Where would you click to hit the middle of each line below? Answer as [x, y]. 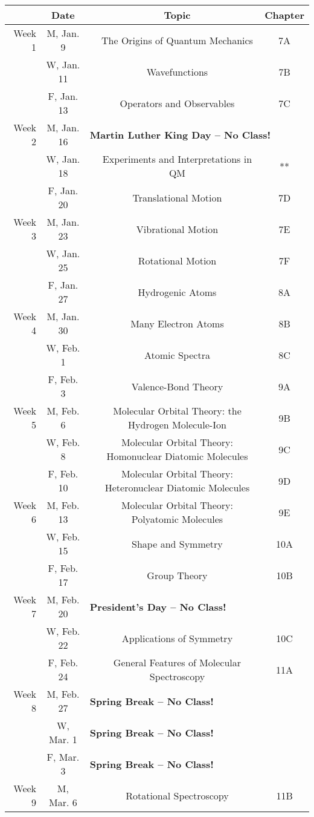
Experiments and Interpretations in [177, 159]
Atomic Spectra [177, 355]
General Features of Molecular [177, 662]
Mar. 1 [63, 739]
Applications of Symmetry [177, 638]
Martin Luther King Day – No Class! [180, 134]
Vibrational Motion [177, 229]
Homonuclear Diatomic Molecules [177, 456]
